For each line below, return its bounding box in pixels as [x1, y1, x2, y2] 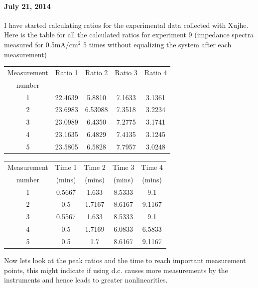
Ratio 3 [115, 67, 137, 77]
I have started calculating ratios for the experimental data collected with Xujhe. [4, 19, 249, 30]
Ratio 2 [85, 67, 108, 77]
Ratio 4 [144, 67, 167, 77]
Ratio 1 [55, 67, 78, 77]
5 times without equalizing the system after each [83, 39, 232, 49]
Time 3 [112, 161, 134, 172]
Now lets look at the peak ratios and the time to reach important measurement [4, 255, 246, 265]
